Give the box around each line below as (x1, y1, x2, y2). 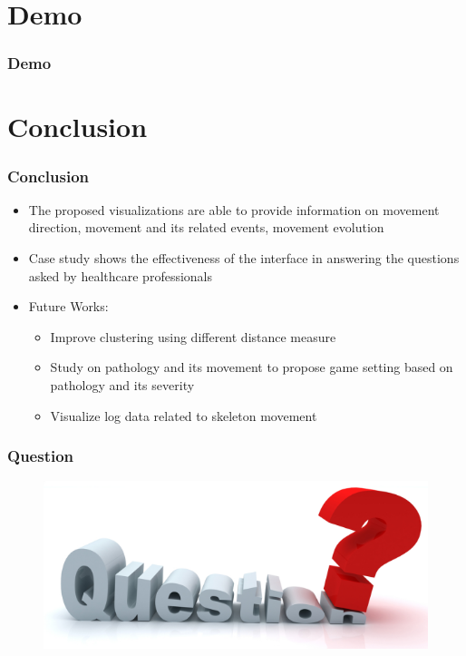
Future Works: (28, 297, 109, 316)
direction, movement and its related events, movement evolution (28, 218, 384, 237)
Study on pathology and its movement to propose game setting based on (50, 357, 453, 377)
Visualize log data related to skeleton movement (50, 406, 317, 425)
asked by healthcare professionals (28, 266, 213, 285)
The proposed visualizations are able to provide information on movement (28, 200, 440, 219)
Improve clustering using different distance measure (50, 327, 336, 346)
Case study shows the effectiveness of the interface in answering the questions (28, 249, 460, 267)
